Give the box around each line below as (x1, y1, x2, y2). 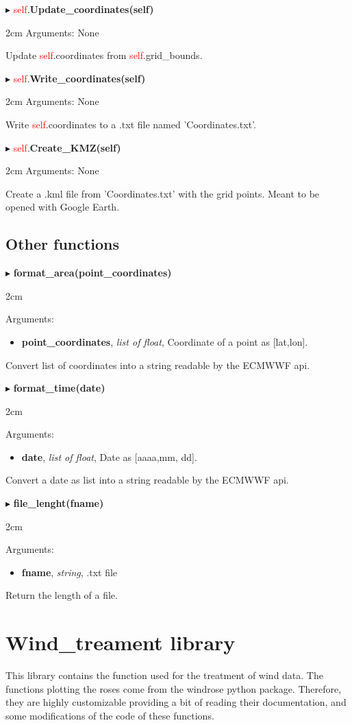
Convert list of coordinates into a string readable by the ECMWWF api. (5, 357, 310, 372)
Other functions (5, 233, 120, 254)
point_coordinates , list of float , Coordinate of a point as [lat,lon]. (21, 334, 308, 348)
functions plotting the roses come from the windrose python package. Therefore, (5, 681, 342, 696)
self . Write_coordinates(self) (13, 71, 146, 85)
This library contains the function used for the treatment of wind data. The (5, 668, 323, 682)
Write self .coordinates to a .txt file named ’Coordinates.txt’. (5, 117, 256, 131)
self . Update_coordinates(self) (13, 2, 154, 16)
